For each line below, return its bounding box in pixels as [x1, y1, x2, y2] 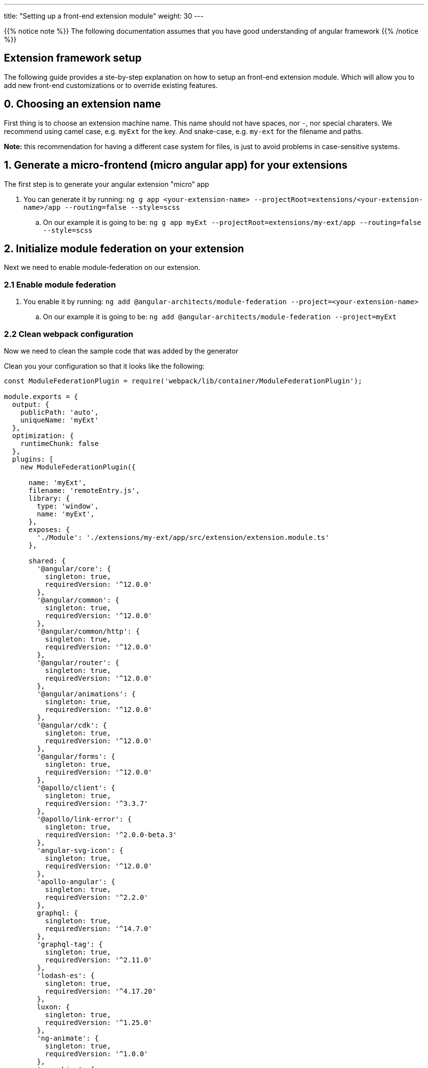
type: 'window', [37, 502, 99, 510]
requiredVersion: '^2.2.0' [45, 893, 149, 901]
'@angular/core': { [37, 564, 111, 573]
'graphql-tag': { [37, 940, 103, 948]
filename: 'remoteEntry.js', [28, 486, 140, 494]
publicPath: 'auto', [20, 408, 99, 416]
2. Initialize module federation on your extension [4, 242, 244, 255]
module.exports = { [4, 392, 78, 400]
